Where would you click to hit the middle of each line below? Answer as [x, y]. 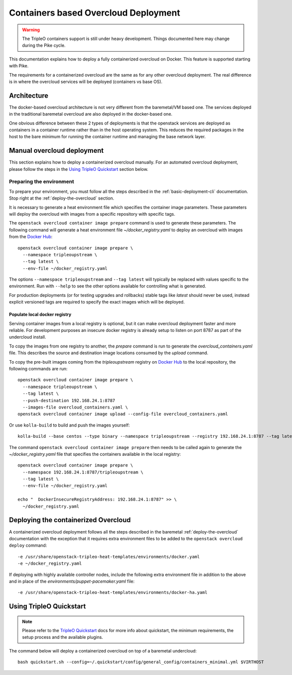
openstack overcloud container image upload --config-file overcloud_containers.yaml [123, 414]
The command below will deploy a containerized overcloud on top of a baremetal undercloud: [103, 651]
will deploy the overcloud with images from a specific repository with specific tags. [92, 214]
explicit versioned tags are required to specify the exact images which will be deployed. [97, 302]
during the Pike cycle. [44, 45]
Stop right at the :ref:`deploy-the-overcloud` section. [62, 198]
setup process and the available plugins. [63, 637]
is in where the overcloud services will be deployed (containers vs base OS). [86, 82]
